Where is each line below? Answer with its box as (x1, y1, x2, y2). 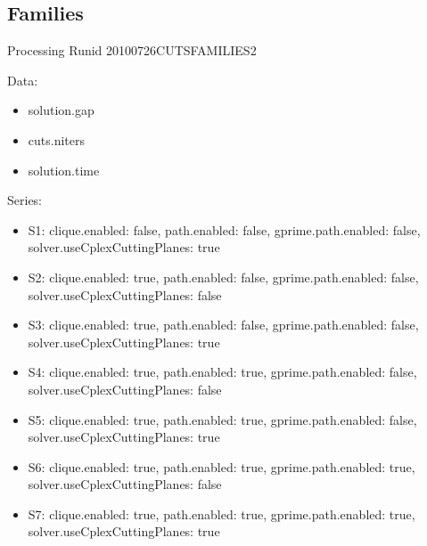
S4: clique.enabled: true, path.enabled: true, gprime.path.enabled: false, (28, 363, 417, 381)
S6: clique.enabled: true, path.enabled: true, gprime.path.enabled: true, (28, 457, 415, 476)
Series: (7, 191, 43, 209)
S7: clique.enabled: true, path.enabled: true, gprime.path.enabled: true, (28, 504, 415, 523)
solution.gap (28, 101, 94, 119)
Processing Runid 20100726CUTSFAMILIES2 (7, 41, 257, 60)
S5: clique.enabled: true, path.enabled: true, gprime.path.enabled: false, (28, 410, 417, 428)
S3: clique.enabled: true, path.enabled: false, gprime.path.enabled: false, (28, 315, 419, 334)
